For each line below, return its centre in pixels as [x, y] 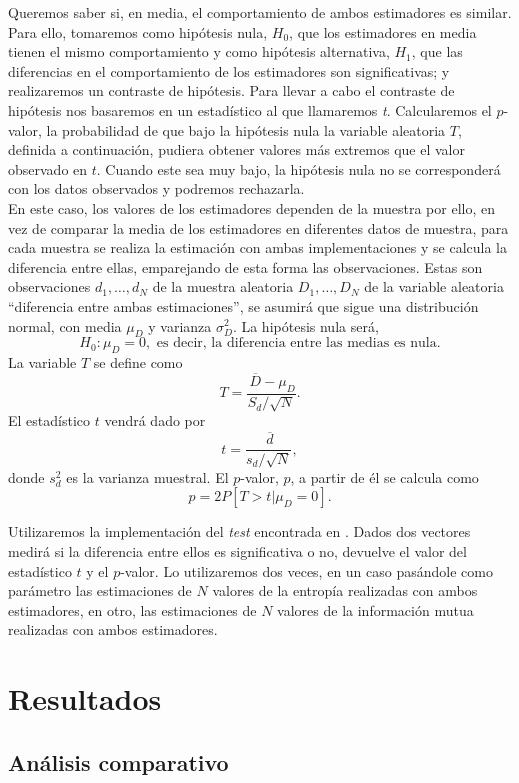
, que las [437, 51]
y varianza [180, 325]
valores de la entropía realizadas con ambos [345, 590]
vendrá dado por [155, 420]
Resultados [85, 698]
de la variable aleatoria [434, 286]
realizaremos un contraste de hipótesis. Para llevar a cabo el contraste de [231, 90]
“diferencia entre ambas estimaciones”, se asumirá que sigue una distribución [243, 305]
